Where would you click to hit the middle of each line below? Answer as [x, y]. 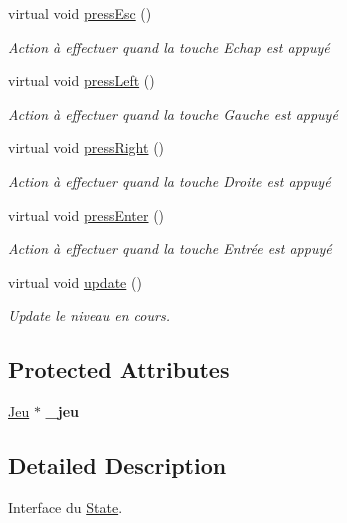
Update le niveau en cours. [89, 315]
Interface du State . [65, 506]
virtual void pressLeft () [81, 80]
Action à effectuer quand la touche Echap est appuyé [169, 46]
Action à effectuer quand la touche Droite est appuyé [169, 180]
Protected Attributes [119, 369]
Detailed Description [117, 465]
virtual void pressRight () [86, 147]
